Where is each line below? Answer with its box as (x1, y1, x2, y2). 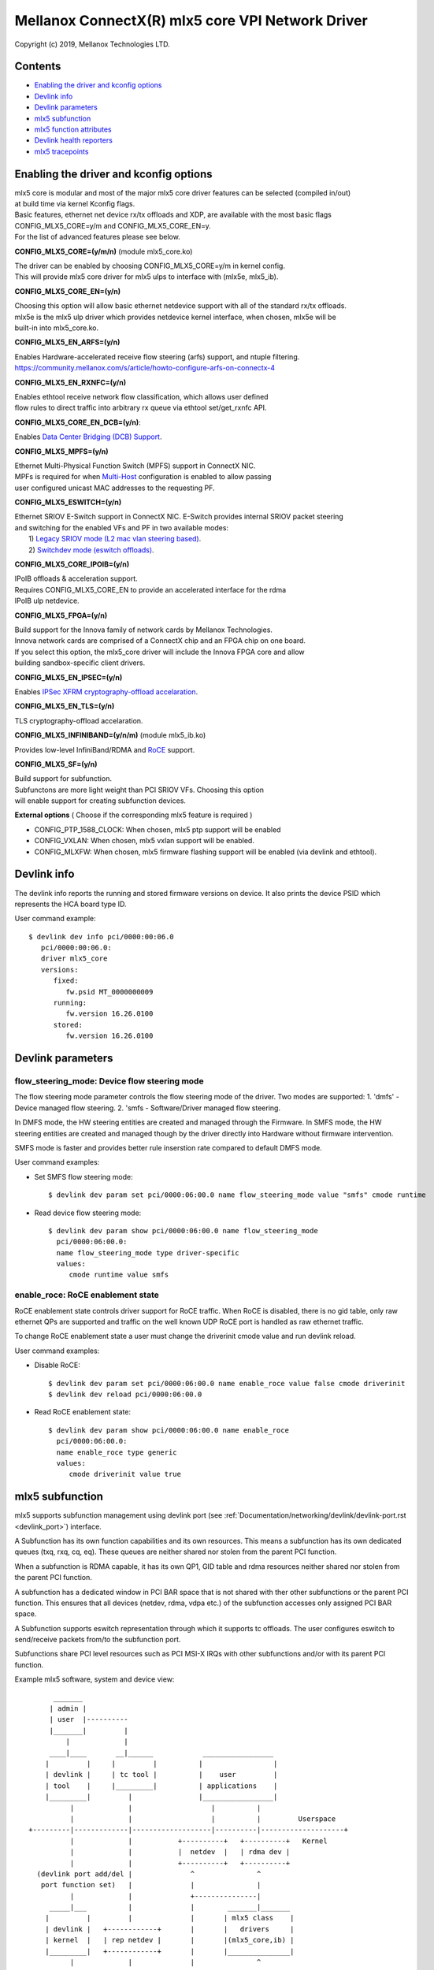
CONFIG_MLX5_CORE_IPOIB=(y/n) (14, 559, 130, 569)
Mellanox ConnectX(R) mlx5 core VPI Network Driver (14, 12, 368, 29)
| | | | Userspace (69, 1814, 336, 1823)
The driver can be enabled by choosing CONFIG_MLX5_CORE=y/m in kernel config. (14, 261, 285, 271)
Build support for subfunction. (14, 774, 112, 783)
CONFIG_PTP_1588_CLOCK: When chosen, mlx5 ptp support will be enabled (34, 824, 281, 834)
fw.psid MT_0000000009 (65, 987, 154, 996)
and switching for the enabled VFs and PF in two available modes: (14, 522, 228, 532)
